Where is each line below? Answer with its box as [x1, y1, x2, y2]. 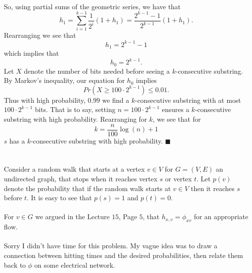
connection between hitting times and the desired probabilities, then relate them [4, 250, 243, 260]
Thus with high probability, [4, 95, 86, 105]
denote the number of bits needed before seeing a [24, 65, 170, 76]
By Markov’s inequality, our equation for [4, 75, 125, 85]
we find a [102, 95, 130, 105]
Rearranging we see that [4, 30, 76, 40]
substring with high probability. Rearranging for [4, 113, 147, 124]
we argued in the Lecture [35, 211, 110, 222]
